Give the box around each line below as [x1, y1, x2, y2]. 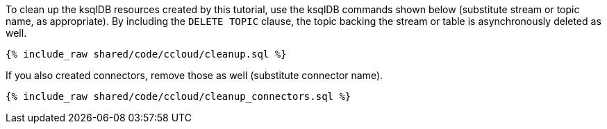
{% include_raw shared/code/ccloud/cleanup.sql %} [6, 49, 287, 60]
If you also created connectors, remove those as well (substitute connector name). [6, 69, 383, 81]
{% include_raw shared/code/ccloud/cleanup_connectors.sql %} [6, 91, 351, 102]
